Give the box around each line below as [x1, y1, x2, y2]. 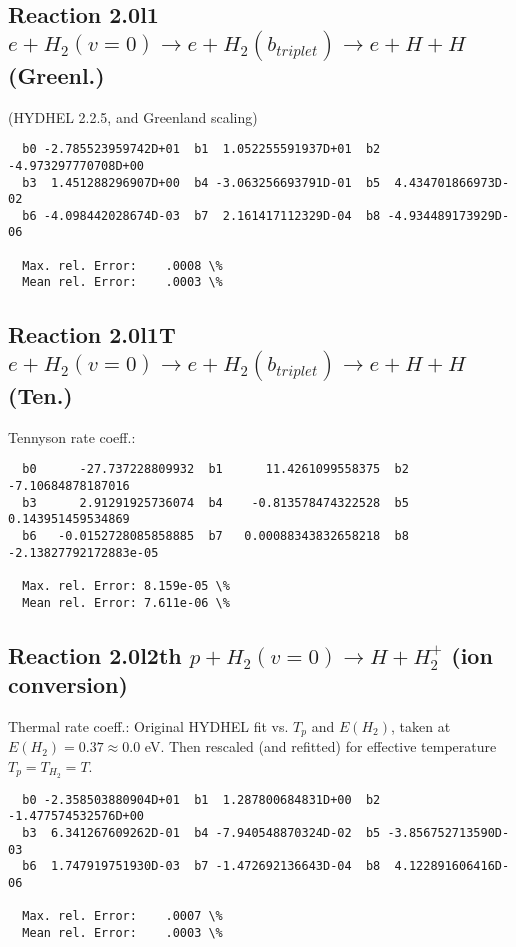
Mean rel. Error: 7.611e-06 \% [22, 595, 230, 610]
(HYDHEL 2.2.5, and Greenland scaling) [8, 106, 258, 127]
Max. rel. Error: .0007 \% [22, 909, 223, 924]
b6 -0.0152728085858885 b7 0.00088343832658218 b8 [22, 528, 409, 543]
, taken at [391, 715, 451, 736]
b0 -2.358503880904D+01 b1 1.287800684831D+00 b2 [22, 792, 381, 807]
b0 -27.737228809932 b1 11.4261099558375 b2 [22, 462, 409, 477]
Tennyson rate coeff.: [8, 426, 136, 447]
